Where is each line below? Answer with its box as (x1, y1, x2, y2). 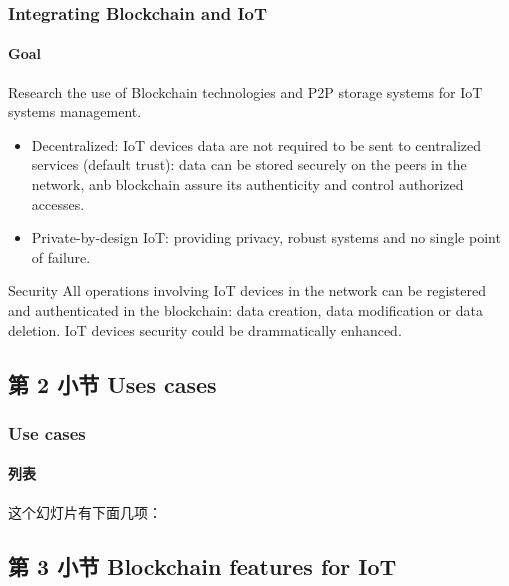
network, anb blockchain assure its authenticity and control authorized (31, 174, 464, 195)
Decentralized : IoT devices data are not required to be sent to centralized (31, 134, 482, 155)
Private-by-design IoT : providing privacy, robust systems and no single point (31, 227, 501, 248)
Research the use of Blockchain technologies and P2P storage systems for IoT (8, 81, 483, 102)
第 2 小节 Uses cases (8, 368, 217, 399)
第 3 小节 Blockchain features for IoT (8, 550, 397, 581)
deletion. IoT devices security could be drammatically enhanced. (8, 319, 402, 340)
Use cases (8, 420, 86, 445)
